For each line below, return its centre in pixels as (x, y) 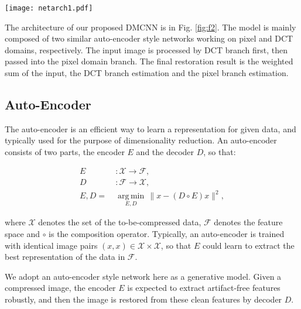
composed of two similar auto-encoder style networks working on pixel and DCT (149, 38)
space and (22, 234)
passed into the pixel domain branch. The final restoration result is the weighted (149, 61)
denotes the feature (248, 222)
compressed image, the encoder (60, 288)
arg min (131, 196)
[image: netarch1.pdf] (49, 8)
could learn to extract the (248, 245)
